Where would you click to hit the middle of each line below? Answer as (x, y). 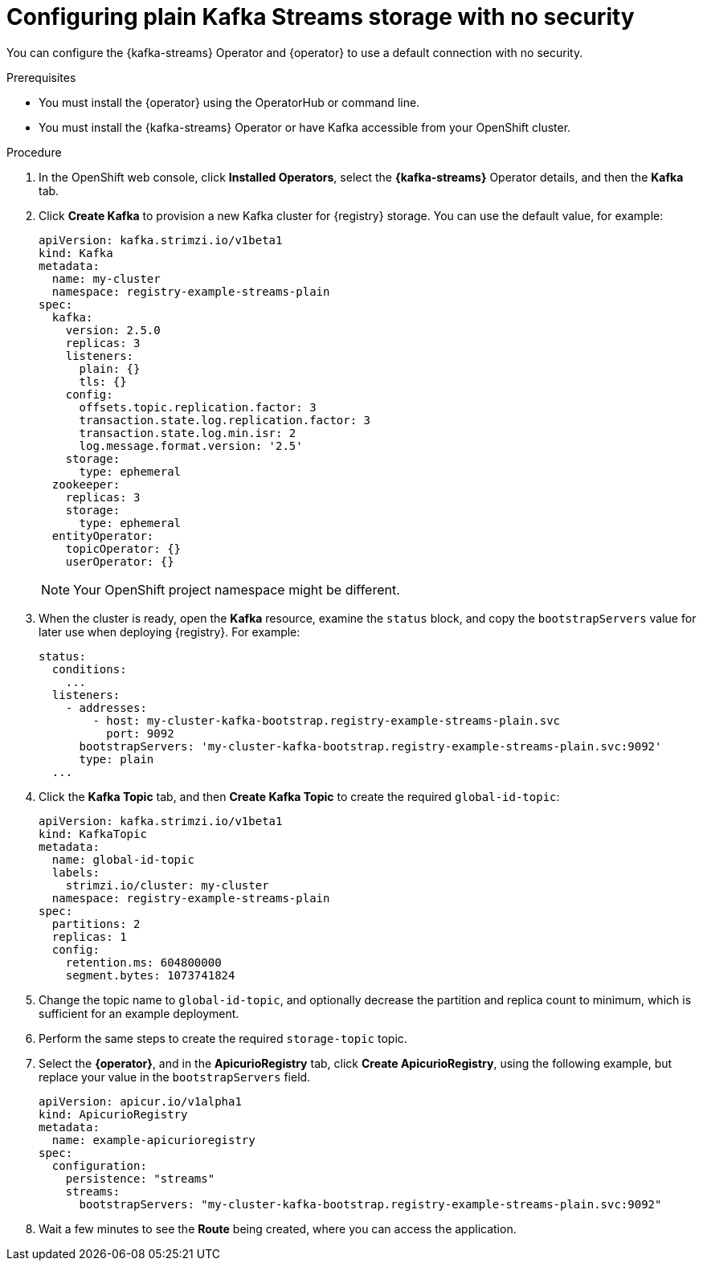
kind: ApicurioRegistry (113, 1114)
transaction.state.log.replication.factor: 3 (225, 420)
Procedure (34, 152)
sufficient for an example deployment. (139, 1013)
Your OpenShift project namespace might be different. (237, 589)
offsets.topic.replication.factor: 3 (198, 407)
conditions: (89, 669)
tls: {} (103, 381)
